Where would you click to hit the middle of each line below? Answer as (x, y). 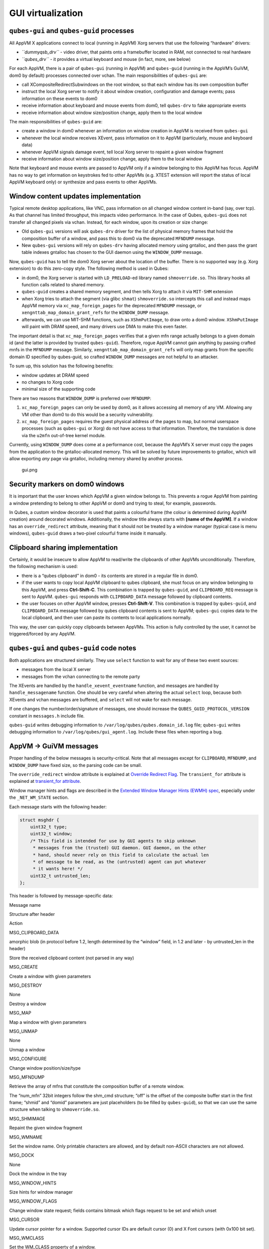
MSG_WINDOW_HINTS (33, 1183)
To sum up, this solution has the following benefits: (62, 366)
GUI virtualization (46, 13)
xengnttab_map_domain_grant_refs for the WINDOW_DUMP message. (95, 313)
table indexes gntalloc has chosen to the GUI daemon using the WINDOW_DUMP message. (112, 252)
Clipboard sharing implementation (64, 547)
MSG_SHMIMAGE (27, 1119)
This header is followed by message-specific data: (61, 896)
